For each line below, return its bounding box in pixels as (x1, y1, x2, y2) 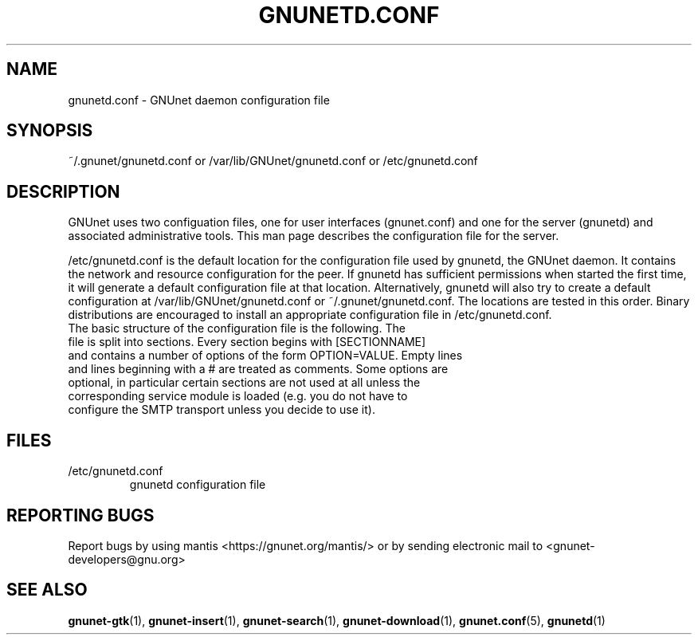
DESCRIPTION (6, 181, 120, 202)
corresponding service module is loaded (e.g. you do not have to (68, 389, 408, 403)
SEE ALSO (6, 580, 88, 600)
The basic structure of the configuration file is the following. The (68, 321, 406, 336)
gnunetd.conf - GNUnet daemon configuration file (68, 92, 330, 107)
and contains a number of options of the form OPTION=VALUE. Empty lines (68, 348, 463, 363)
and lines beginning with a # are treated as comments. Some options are (68, 362, 449, 376)
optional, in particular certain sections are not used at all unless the (68, 376, 421, 390)
